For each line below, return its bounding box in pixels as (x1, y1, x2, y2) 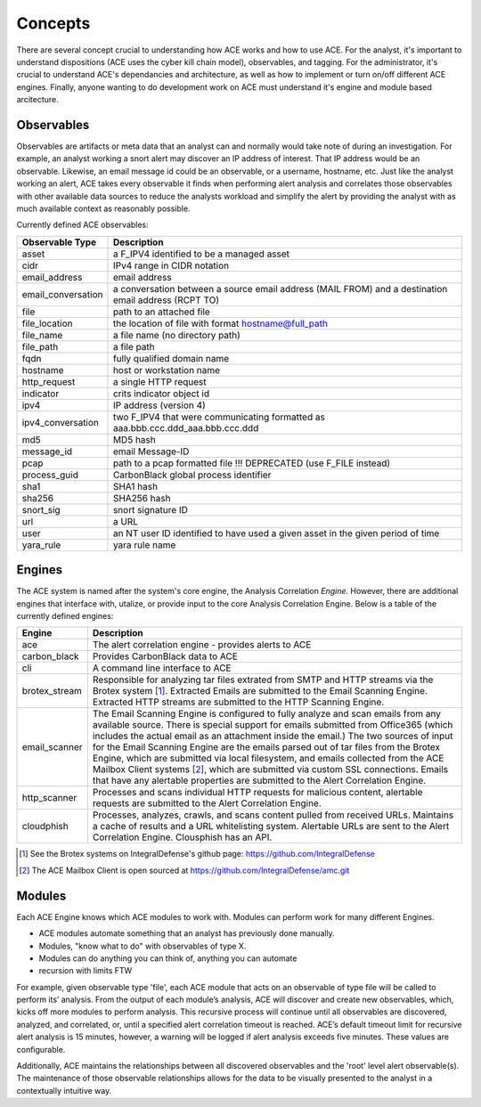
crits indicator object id (112, 387, 209, 400)
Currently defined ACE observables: (16, 219, 149, 231)
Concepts (16, 13, 91, 33)
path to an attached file (112, 305, 211, 318)
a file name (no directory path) (112, 329, 240, 341)
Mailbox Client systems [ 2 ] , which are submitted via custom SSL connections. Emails (92, 763, 449, 776)
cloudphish (21, 820, 69, 833)
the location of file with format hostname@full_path (112, 317, 329, 330)
